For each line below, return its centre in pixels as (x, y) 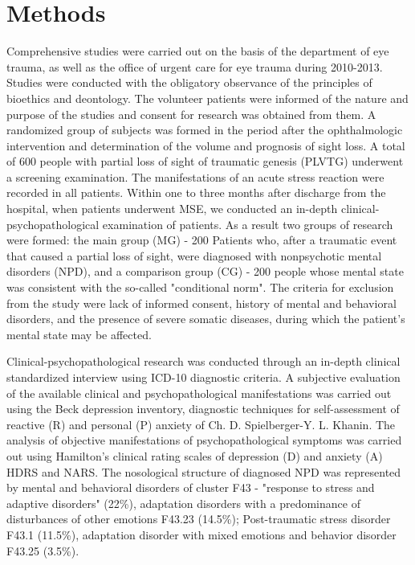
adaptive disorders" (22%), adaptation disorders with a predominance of (183, 503)
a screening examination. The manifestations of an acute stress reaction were (195, 176)
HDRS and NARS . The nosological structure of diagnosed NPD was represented (204, 471)
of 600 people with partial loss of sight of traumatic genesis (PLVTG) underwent (205, 161)
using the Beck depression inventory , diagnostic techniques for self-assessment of (203, 409)
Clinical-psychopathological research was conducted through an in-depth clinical (203, 361)
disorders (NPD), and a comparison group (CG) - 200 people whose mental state (205, 271)
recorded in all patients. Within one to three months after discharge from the (196, 192)
